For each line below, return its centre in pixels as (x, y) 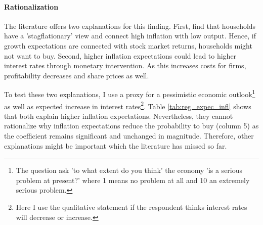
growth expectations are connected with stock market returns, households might (128, 45)
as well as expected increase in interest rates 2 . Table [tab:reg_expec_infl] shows (128, 105)
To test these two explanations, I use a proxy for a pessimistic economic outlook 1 (130, 94)
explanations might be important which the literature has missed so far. (116, 145)
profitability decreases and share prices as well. (77, 75)
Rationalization (31, 6)
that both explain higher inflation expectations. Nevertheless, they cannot (119, 116)
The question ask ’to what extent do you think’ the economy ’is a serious (129, 170)
